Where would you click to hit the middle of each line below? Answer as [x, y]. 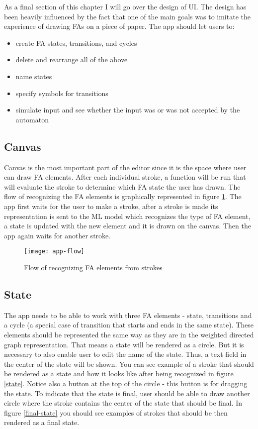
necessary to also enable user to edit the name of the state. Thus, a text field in [125, 354]
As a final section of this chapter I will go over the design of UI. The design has [125, 6]
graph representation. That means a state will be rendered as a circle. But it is [124, 344]
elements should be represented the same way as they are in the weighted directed [129, 334]
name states [34, 76]
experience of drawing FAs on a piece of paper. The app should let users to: [119, 26]
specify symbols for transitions [62, 93]
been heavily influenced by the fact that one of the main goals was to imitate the [127, 16]
